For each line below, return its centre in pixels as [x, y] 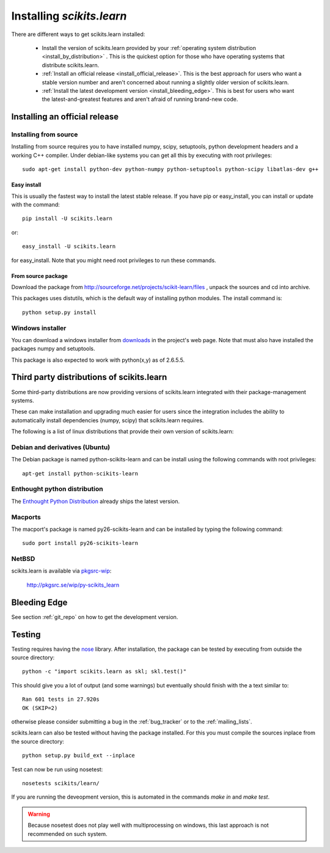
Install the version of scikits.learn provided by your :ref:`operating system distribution [149, 48]
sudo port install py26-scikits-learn [80, 543]
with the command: [36, 204]
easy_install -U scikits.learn [69, 247]
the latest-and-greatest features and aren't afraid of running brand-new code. [140, 99]
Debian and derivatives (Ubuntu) [61, 447]
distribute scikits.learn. [71, 65]
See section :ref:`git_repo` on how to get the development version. [95, 617]
